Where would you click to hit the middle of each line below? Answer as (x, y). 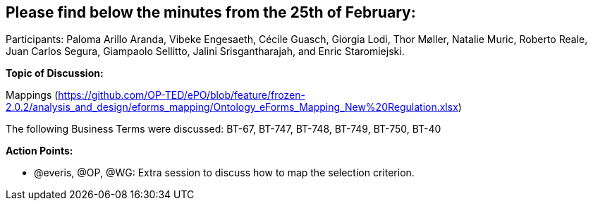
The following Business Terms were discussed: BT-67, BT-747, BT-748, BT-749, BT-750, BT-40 (224, 129)
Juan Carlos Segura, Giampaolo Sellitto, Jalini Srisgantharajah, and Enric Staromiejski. (205, 51)
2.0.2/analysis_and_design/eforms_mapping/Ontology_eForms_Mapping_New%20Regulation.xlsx (232, 107)
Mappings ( (32, 95)
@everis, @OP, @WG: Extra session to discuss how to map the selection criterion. (224, 173)
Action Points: (39, 151)
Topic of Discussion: (55, 73)
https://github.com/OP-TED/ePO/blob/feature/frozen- (182, 95)
